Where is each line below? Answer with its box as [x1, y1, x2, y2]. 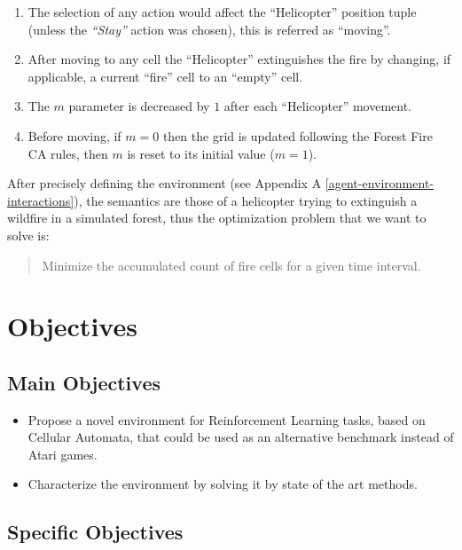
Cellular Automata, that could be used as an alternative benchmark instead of [27, 428, 454, 446]
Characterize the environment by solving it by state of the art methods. [27, 475, 418, 493]
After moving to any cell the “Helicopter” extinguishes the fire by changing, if [27, 50, 451, 68]
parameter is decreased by [68, 97, 210, 115]
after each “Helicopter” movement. [223, 97, 411, 115]
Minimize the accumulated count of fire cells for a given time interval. [42, 255, 421, 274]
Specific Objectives [7, 518, 184, 546]
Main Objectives [7, 368, 161, 396]
